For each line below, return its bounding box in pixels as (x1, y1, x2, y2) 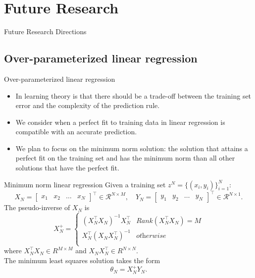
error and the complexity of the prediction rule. (15, 100, 160, 111)
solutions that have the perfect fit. (15, 163, 119, 173)
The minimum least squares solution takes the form (4, 255, 160, 265)
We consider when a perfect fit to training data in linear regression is (15, 116, 225, 127)
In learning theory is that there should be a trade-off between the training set (15, 90, 252, 101)
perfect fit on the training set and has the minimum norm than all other (15, 153, 235, 163)
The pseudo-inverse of (4, 202, 70, 213)
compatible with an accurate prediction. (15, 126, 137, 137)
